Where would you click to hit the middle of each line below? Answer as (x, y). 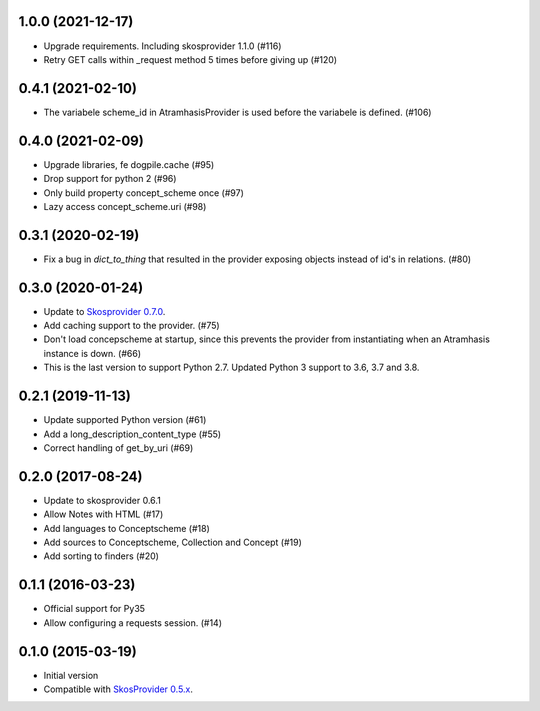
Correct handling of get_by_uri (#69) (118, 447)
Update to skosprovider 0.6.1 (102, 500)
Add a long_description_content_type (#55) (132, 434)
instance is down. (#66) (92, 353)
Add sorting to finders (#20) (101, 556)
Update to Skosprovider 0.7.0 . (104, 311)
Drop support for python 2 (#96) (110, 179)
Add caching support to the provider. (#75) (131, 326)
